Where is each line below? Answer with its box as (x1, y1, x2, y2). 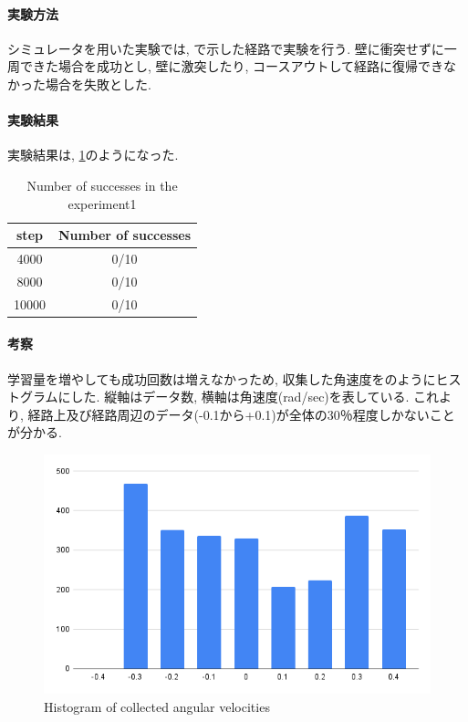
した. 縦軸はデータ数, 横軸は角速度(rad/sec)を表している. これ (70, 387, 439, 406)
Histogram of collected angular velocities (44, 696, 270, 716)
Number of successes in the (26, 175, 178, 194)
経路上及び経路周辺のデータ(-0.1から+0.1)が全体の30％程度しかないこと (27, 404, 455, 424)
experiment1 (68, 194, 137, 213)
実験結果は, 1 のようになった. (7, 145, 179, 164)
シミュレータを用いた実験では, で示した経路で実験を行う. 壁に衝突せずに (7, 38, 444, 58)
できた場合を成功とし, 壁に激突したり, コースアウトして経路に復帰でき (19, 57, 443, 76)
